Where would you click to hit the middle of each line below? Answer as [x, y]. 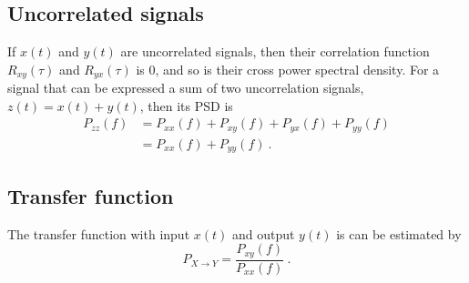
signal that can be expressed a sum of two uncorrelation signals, [186, 88]
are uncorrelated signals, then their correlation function [275, 51]
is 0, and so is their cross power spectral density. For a [288, 69]
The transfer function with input [99, 233]
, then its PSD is [186, 105]
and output [263, 233]
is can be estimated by [399, 233]
